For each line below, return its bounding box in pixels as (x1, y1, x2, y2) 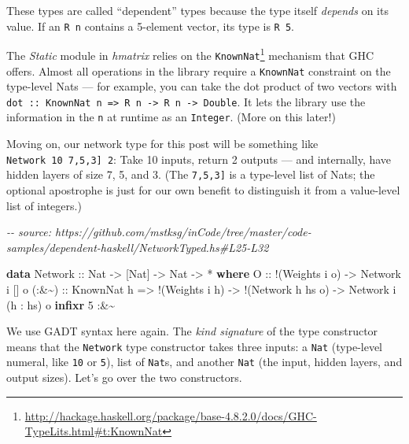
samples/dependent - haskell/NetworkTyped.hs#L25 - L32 (6, 239, 269, 255)
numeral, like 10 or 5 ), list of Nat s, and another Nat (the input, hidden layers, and (6, 353, 403, 370)
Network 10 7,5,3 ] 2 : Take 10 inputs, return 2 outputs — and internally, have (6, 150, 392, 167)
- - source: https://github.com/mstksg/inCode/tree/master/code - (6, 224, 311, 240)
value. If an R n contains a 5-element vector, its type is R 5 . (6, 17, 294, 34)
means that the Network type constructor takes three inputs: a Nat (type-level (6, 338, 383, 354)
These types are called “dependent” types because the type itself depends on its (6, 2, 389, 18)
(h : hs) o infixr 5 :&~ (6, 296, 115, 313)
